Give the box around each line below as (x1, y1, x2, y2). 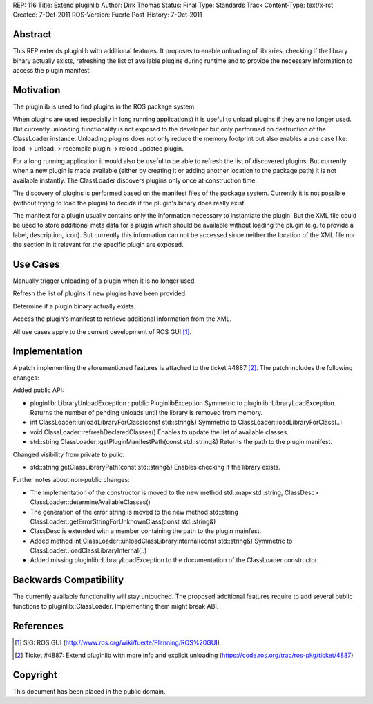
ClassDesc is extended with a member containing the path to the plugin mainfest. (30, 527, 262, 535)
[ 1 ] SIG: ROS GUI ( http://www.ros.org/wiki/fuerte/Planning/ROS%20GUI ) (15, 638, 220, 647)
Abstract (12, 28, 52, 41)
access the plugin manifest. (12, 66, 91, 75)
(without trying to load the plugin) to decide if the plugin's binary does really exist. (12, 198, 247, 207)
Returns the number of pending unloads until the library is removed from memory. (30, 409, 262, 416)
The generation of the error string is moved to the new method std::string (30, 508, 238, 516)
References (12, 620, 64, 632)
